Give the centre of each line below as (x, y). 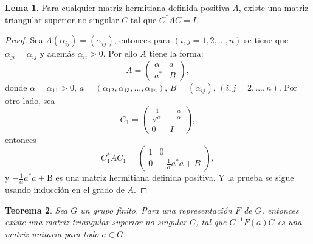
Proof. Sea (24, 40)
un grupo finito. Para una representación (156, 210)
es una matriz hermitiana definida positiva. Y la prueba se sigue (175, 177)
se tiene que (267, 40)
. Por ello (120, 53)
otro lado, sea (30, 100)
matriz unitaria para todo (52, 234)
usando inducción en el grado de (65, 190)
